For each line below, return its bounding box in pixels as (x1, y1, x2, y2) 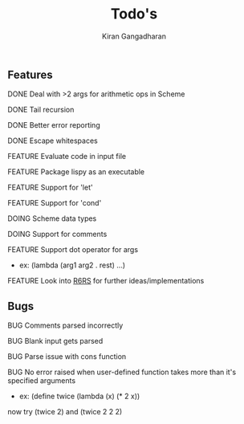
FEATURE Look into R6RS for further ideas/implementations (7, 276, 205, 286)
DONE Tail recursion (7, 105, 75, 115)
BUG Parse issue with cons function (7, 352, 127, 361)
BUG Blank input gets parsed (7, 336, 104, 346)
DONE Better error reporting (7, 120, 101, 130)
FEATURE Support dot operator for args (7, 245, 138, 255)
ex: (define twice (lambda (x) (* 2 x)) (18, 391, 140, 402)
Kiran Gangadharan (102, 31, 166, 41)
